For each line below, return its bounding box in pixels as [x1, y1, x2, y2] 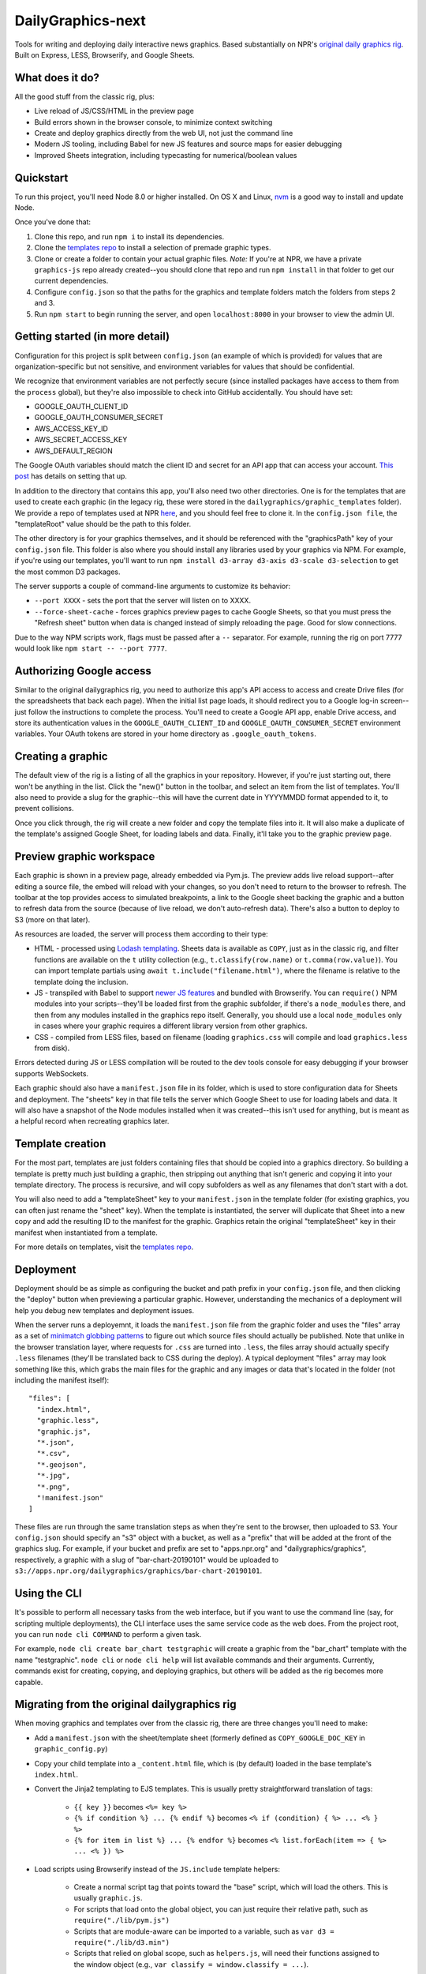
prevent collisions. [14, 804, 74, 813]
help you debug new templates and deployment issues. [14, 1305, 195, 1315]
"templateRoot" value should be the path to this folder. [14, 519, 192, 528]
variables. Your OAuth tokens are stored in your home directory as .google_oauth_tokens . [14, 729, 317, 738]
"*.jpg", [36, 1471, 71, 1480]
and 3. [34, 298, 55, 308]
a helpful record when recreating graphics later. [14, 1116, 170, 1126]
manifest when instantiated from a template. [14, 1228, 158, 1237]
